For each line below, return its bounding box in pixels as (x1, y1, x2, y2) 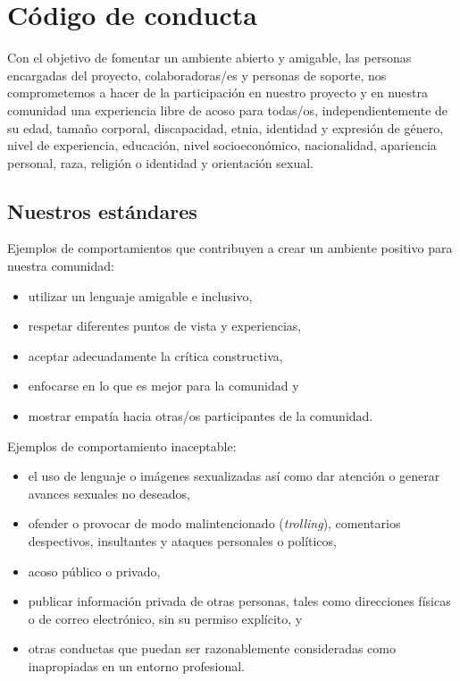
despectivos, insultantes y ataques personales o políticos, (28, 532, 337, 551)
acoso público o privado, (28, 561, 161, 580)
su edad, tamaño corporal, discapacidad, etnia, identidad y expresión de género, (7, 118, 444, 137)
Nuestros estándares (7, 197, 197, 224)
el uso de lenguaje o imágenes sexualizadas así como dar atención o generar (28, 467, 440, 485)
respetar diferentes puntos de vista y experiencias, (28, 316, 302, 335)
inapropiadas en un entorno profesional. (28, 656, 246, 675)
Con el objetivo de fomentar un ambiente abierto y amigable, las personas (7, 48, 412, 67)
